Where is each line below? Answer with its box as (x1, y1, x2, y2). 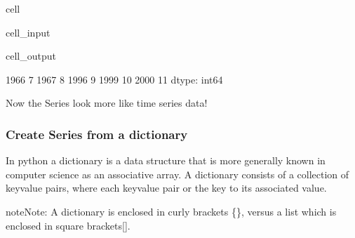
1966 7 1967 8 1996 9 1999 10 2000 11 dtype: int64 (6, 72, 223, 86)
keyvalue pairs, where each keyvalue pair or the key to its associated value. (6, 180, 327, 195)
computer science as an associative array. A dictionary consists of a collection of (6, 166, 349, 181)
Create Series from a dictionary (6, 125, 188, 143)
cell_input (6, 25, 51, 39)
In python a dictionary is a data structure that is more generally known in (6, 153, 326, 168)
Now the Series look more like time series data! (6, 95, 208, 110)
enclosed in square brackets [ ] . (6, 218, 130, 232)
